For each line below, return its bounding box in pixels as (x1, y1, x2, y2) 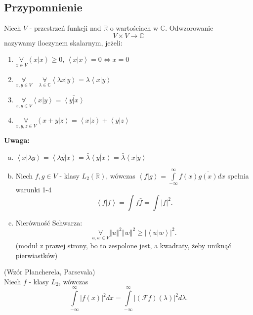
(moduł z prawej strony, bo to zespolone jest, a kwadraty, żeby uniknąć (15, 240, 231, 250)
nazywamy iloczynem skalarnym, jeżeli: (4, 37, 123, 47)
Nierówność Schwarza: (15, 217, 83, 227)
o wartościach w (110, 23, 159, 33)
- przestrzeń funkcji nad (29, 23, 101, 33)
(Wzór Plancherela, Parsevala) (4, 267, 95, 277)
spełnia (227, 170, 249, 180)
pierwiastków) (15, 250, 58, 260)
